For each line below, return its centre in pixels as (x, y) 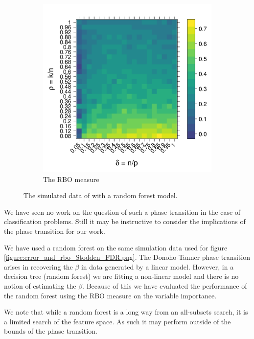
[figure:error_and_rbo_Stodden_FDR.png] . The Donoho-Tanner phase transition (127, 257)
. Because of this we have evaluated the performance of (165, 285)
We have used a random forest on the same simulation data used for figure (116, 247)
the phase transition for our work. (55, 231)
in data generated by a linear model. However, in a (157, 266)
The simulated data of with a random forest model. (101, 195)
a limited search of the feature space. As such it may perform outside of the (117, 321)
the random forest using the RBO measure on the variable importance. (110, 295)
